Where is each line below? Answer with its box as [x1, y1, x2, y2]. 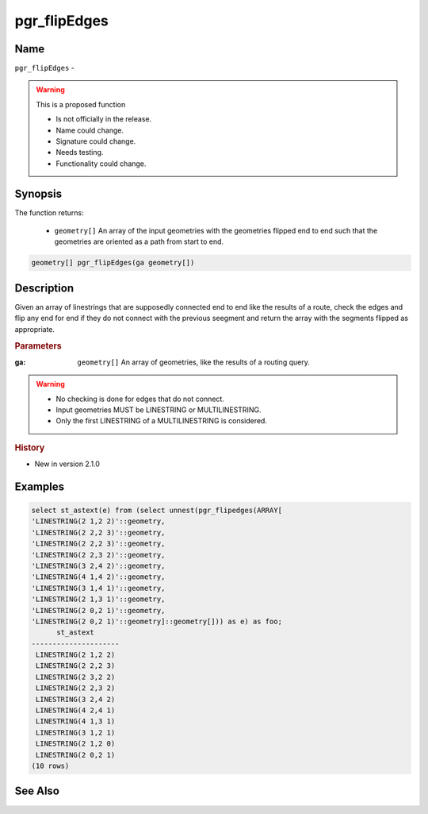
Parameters [14, 340, 63, 351]
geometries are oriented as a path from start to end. [54, 237, 224, 246]
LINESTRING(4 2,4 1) [36, 706, 116, 715]
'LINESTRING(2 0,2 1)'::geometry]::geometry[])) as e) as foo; [31, 616, 283, 626]
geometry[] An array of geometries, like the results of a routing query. [77, 357, 311, 367]
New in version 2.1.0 [34, 459, 101, 469]
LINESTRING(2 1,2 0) [36, 739, 116, 748]
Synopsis [14, 187, 63, 200]
